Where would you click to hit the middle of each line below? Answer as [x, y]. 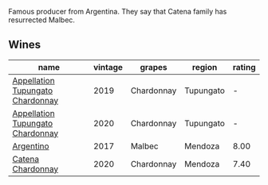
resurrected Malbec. [42, 20]
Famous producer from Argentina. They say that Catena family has [118, 12]
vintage [108, 67]
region [205, 67]
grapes [154, 67]
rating [244, 67]
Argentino [31, 146]
